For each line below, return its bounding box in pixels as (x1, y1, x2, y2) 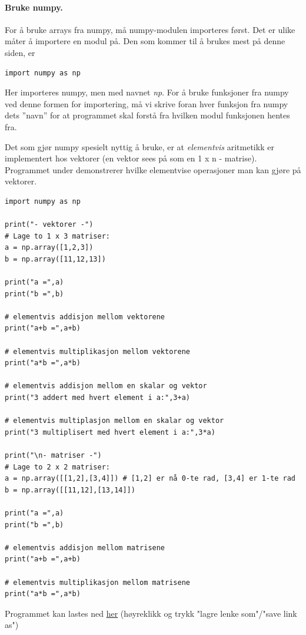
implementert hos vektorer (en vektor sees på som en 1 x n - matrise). (5, 152, 257, 164)
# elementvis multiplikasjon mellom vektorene (5, 347, 190, 356)
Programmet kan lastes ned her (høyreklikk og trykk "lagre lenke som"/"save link (5, 607, 297, 619)
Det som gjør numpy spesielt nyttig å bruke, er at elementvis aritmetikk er (5, 140, 274, 153)
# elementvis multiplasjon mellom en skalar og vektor (5, 416, 224, 425)
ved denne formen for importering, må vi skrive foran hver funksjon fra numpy (5, 97, 288, 110)
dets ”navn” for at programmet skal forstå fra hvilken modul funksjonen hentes (5, 109, 290, 121)
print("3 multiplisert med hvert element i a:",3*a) (5, 428, 215, 436)
